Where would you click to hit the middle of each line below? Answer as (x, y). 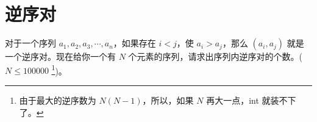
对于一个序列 (30, 43)
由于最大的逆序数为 (58, 100)
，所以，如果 (168, 100)
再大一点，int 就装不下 (251, 100)
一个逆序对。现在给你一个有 (60, 56)
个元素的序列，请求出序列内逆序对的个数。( (215, 56)
